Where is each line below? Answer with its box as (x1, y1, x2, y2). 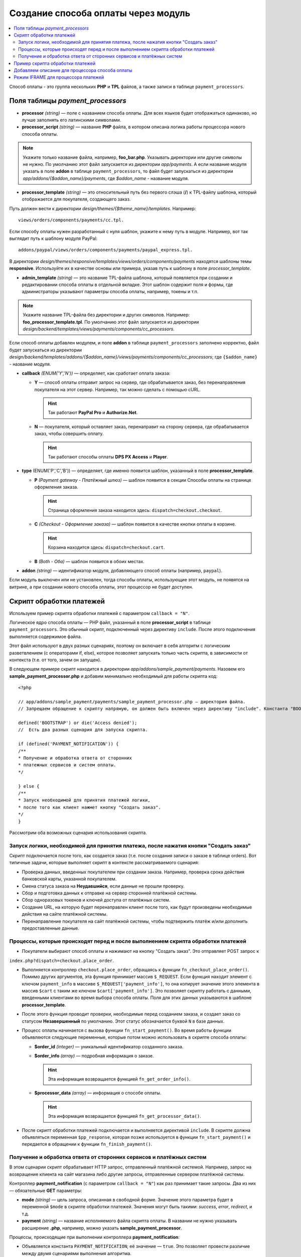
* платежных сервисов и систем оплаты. (18, 762, 116, 768)
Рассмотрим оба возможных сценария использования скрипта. (9, 830, 147, 836)
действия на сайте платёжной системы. (22, 911, 108, 917)
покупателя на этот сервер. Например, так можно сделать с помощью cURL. (34, 386, 201, 392)
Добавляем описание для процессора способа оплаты (14, 67, 132, 73)
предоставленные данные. (22, 925, 80, 931)
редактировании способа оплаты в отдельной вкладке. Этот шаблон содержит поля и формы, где (22, 282, 233, 288)
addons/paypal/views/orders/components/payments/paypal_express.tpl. (18, 247, 193, 253)
